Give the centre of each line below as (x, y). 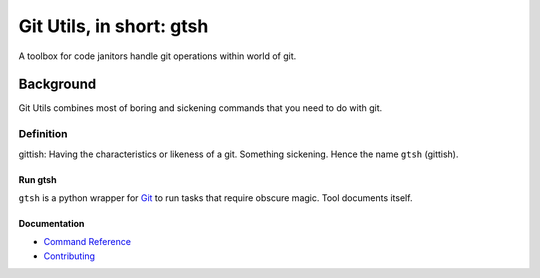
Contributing (69, 256)
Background (57, 84)
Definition (43, 134)
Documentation (51, 223)
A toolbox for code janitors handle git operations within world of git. (157, 56)
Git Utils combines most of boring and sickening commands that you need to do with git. (200, 108)
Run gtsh (37, 179)
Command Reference (87, 242)
